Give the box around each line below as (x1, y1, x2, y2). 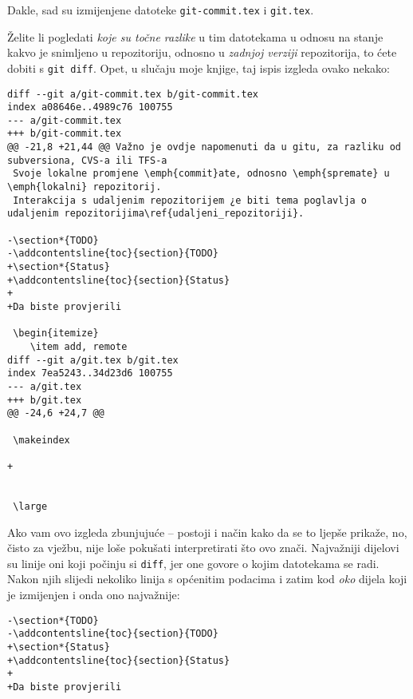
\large (13, 500, 48, 512)
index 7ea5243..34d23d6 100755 (7, 367, 173, 379)
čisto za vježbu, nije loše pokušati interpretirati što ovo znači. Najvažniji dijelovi (7, 539, 399, 556)
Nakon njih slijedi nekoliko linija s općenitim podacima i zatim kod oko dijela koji (7, 570, 407, 587)
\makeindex (13, 434, 70, 446)
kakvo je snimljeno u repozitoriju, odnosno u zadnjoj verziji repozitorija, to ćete (7, 44, 397, 61)
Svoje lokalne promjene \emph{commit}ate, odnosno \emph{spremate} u (13, 168, 390, 180)
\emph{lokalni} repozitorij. (7, 181, 162, 193)
